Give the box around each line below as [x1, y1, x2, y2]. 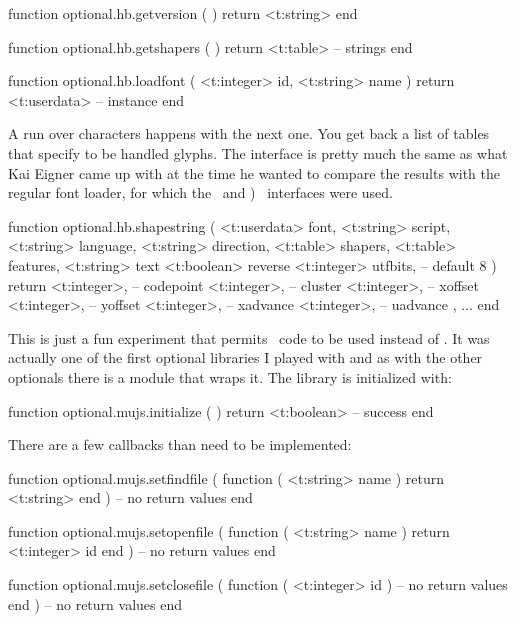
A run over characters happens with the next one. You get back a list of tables [8, 123, 490, 144]
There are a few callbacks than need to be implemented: [8, 434, 352, 455]
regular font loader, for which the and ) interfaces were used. [8, 182, 393, 203]
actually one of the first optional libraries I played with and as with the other [8, 347, 483, 368]
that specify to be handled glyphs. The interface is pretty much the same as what [8, 142, 508, 163]
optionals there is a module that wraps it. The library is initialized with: [8, 366, 452, 387]
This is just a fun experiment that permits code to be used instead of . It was [8, 327, 490, 348]
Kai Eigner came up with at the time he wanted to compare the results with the [8, 162, 500, 183]
